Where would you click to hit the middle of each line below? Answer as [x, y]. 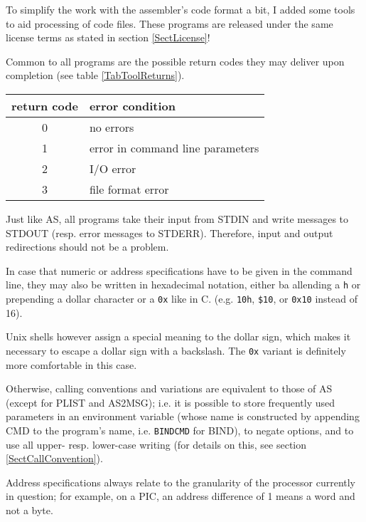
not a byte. [29, 510]
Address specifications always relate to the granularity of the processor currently [181, 482]
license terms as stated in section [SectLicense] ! [108, 37]
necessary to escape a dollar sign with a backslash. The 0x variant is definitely [176, 350]
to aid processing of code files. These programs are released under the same [169, 23]
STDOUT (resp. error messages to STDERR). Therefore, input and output [169, 233]
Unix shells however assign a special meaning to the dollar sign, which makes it [178, 336]
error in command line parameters [174, 147]
